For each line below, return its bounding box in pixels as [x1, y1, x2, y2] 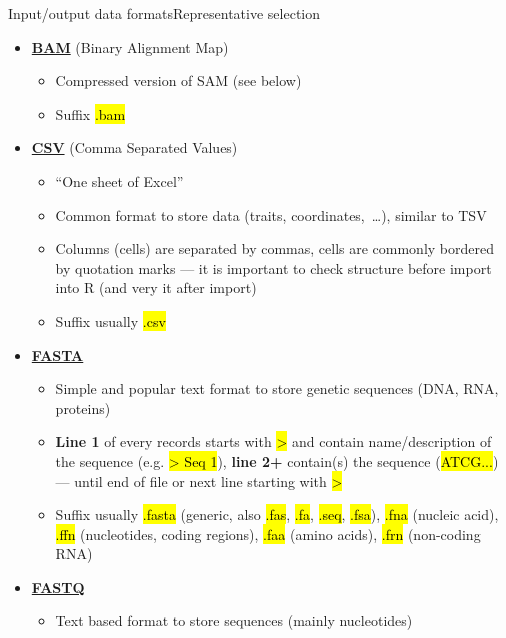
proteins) [55, 397, 111, 418]
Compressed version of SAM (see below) [55, 70, 302, 91]
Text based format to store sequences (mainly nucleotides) [55, 610, 413, 631]
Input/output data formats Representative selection [8, 3, 321, 23]
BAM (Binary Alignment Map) [31, 36, 229, 57]
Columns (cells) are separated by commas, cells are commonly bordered [55, 238, 495, 259]
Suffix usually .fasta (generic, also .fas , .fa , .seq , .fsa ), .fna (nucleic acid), [55, 504, 499, 525]
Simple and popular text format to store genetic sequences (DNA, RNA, [55, 378, 499, 399]
